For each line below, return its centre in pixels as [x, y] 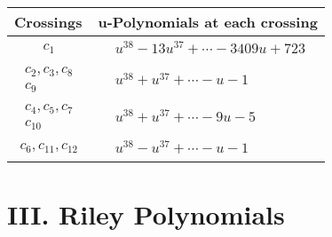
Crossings [48, 22]
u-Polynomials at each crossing [208, 22]
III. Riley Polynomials [146, 213]
